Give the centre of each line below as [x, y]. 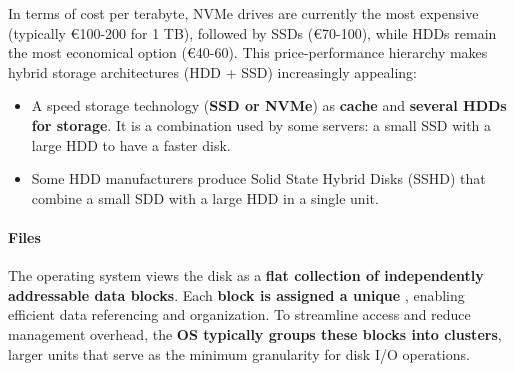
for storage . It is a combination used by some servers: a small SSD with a [261, 124]
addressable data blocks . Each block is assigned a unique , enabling [236, 294]
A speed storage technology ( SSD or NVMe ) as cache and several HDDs [269, 105]
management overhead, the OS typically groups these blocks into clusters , [255, 333]
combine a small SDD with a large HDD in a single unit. [205, 197]
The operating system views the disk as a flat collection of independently [246, 275]
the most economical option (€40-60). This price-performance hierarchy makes [248, 52]
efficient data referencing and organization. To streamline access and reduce [239, 314]
